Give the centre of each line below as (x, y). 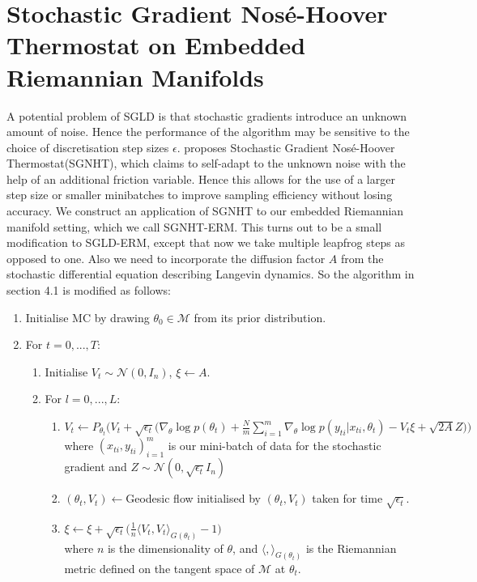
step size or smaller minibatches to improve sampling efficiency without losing (200, 195)
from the (362, 258)
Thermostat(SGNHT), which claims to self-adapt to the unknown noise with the (206, 163)
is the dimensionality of (165, 548)
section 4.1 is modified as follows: (89, 290)
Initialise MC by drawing (87, 317)
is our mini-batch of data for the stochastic (275, 445)
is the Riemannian (351, 548)
